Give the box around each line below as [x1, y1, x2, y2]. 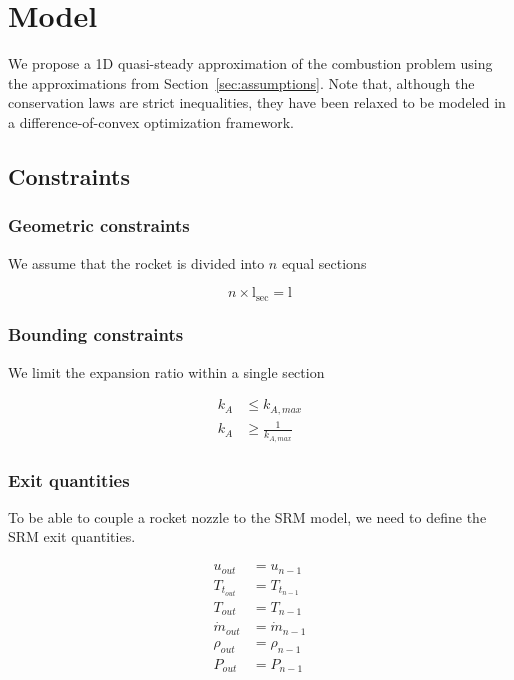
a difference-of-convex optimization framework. [8, 111, 294, 132]
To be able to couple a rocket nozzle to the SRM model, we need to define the [8, 506, 487, 527]
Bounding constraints [8, 322, 184, 347]
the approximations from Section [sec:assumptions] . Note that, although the [8, 72, 475, 93]
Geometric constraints [8, 213, 190, 238]
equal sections [281, 252, 367, 273]
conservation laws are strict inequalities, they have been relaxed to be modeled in [8, 92, 506, 113]
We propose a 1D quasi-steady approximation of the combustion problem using [8, 53, 493, 74]
